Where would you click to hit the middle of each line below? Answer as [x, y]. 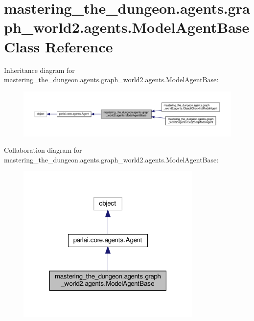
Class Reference [58, 46]
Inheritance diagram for [39, 70]
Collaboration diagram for [43, 150]
